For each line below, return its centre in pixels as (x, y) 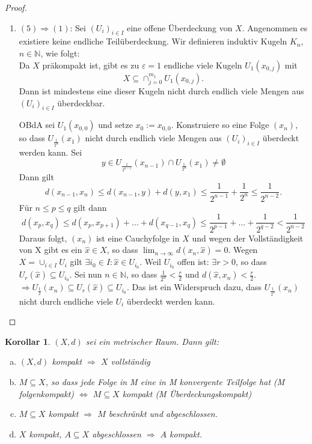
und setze (115, 125)
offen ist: (193, 262)
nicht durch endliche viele (66, 301)
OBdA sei (37, 125)
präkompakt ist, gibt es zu (91, 65)
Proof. (16, 7)
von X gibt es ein (50, 250)
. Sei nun (86, 274)
